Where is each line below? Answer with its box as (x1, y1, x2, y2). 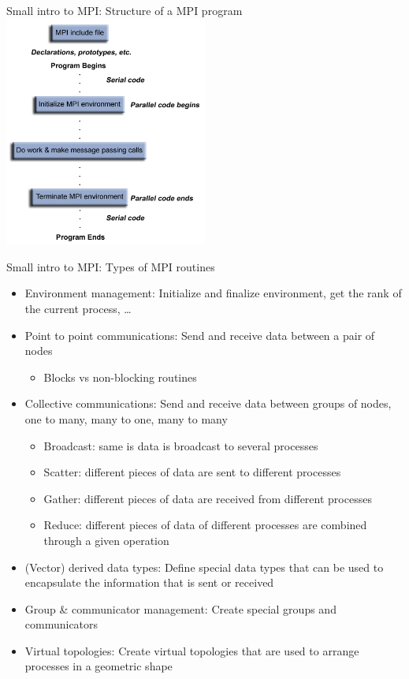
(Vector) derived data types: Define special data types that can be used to (24, 558, 384, 575)
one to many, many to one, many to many (24, 410, 228, 427)
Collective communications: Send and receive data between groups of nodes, (24, 395, 392, 412)
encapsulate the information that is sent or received (24, 574, 274, 591)
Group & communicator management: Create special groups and (24, 600, 336, 617)
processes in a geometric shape (24, 658, 173, 674)
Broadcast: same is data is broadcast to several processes (43, 437, 318, 453)
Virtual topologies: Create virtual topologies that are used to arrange (24, 642, 359, 658)
